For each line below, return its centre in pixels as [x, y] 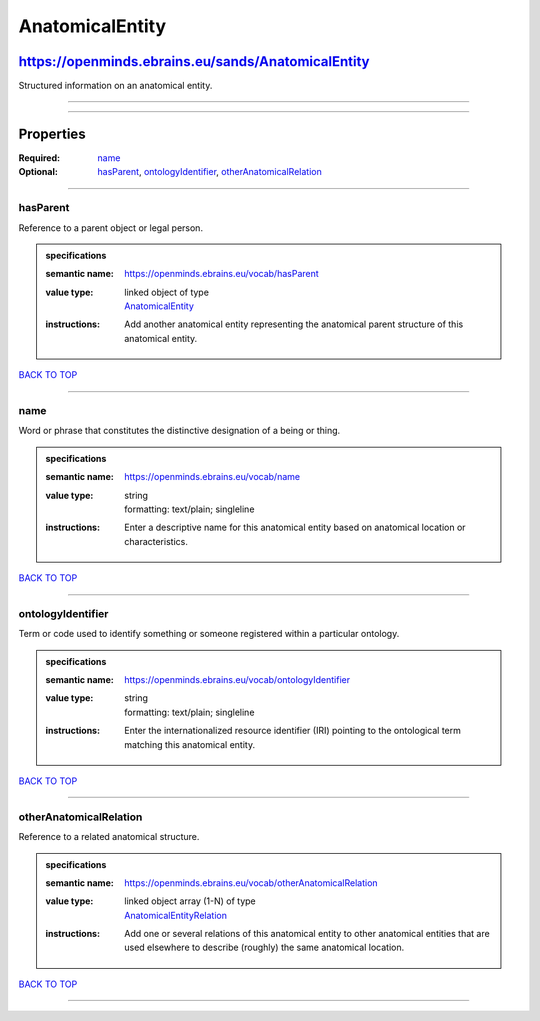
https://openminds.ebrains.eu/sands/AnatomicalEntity [194, 61]
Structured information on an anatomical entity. [115, 86]
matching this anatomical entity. [189, 744]
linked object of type [167, 292]
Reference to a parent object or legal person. [111, 227]
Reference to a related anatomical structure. [109, 837]
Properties [52, 133]
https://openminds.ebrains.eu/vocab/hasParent [221, 274]
